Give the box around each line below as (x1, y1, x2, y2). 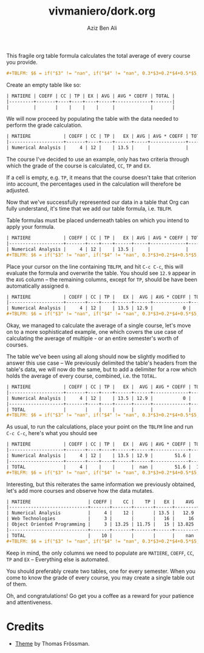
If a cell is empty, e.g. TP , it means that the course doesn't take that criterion (6, 174, 196, 181)
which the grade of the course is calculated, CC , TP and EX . (6, 162, 151, 169)
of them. (6, 580, 27, 587)
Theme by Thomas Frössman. (15, 640, 90, 647)
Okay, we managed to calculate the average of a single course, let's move (6, 322, 191, 329)
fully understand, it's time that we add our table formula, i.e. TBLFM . (6, 205, 172, 212)
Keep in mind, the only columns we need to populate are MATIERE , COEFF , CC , (6, 549, 194, 557)
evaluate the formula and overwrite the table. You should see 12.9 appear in (6, 269, 196, 277)
